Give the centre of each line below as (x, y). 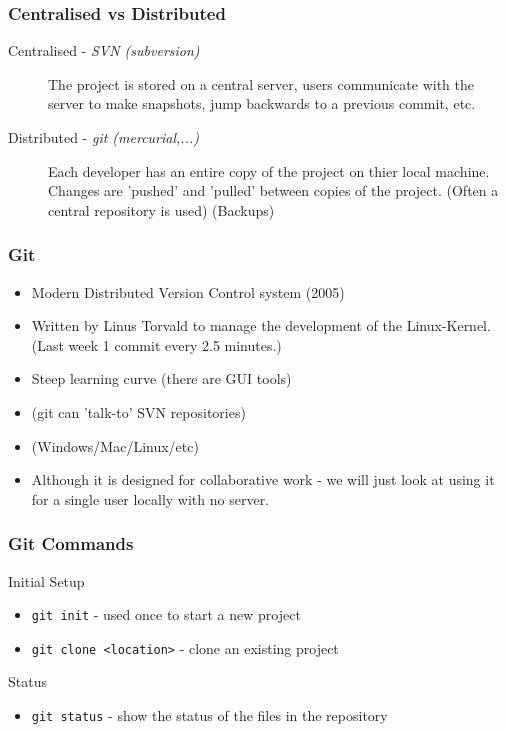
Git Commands (71, 543)
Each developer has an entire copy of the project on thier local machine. (269, 170)
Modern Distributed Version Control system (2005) (188, 291)
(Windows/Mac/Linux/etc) (115, 445)
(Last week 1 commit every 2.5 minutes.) (156, 344)
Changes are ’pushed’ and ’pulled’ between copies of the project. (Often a (273, 190)
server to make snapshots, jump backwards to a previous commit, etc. (262, 103)
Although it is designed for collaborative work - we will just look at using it (263, 479)
